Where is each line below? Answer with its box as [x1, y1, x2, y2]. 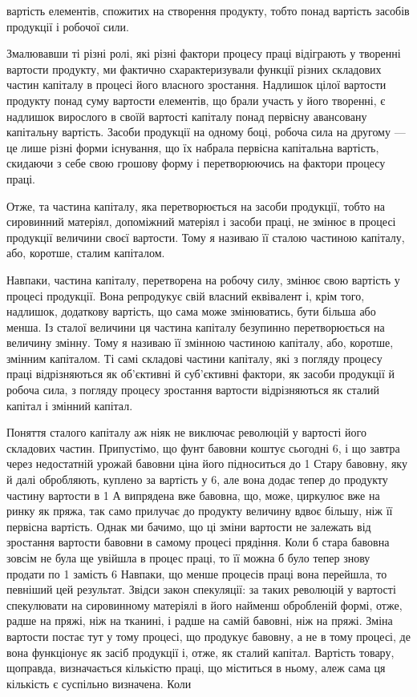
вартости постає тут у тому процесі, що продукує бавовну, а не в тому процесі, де [6, 627, 411, 644]
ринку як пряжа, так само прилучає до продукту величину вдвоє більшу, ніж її [6, 502, 393, 519]
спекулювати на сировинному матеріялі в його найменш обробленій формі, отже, [6, 596, 403, 613]
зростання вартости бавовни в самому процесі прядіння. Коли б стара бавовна [6, 534, 390, 550]
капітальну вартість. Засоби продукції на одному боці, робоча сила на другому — [6, 123, 406, 140]
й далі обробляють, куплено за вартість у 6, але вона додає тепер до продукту [6, 471, 388, 488]
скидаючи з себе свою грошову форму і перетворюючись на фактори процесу [6, 155, 386, 171]
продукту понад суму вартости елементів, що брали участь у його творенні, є [6, 91, 386, 108]
